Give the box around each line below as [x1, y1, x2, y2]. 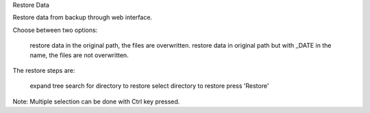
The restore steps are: [12, 66, 75, 74]
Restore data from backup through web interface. [12, 14, 153, 22]
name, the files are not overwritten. [29, 51, 129, 59]
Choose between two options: [12, 26, 98, 34]
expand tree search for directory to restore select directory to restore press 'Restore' [29, 82, 269, 90]
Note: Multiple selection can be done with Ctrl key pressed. [12, 97, 180, 106]
